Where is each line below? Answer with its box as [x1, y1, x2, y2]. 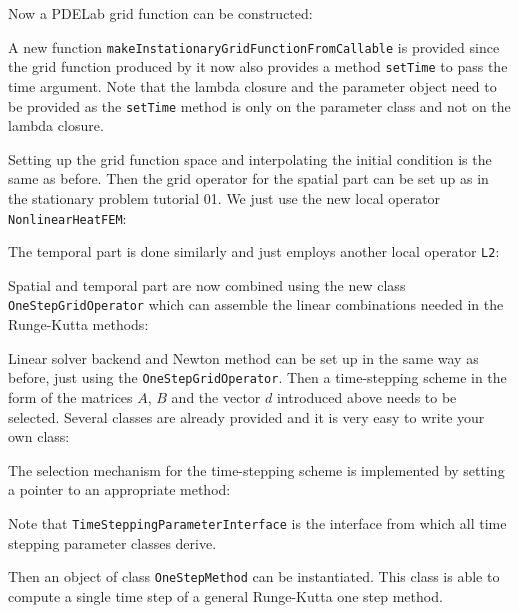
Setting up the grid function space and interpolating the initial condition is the [8, 148, 492, 169]
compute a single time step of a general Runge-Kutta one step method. [8, 585, 443, 606]
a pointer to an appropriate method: [8, 479, 231, 500]
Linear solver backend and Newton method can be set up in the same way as [8, 347, 479, 368]
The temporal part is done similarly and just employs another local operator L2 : [8, 241, 500, 262]
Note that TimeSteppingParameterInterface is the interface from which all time [8, 512, 507, 533]
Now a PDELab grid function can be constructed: [8, 3, 313, 23]
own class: [8, 426, 70, 447]
